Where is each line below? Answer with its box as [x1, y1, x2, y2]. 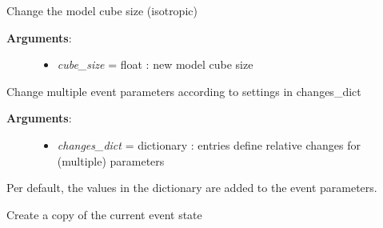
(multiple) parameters [57, 152, 165, 169]
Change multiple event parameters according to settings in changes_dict [6, 82, 361, 99]
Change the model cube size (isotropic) [6, 2, 197, 18]
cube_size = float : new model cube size [57, 56, 253, 73]
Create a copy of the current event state [6, 206, 202, 222]
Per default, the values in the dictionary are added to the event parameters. [6, 179, 377, 196]
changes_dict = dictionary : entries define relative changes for [57, 136, 361, 153]
